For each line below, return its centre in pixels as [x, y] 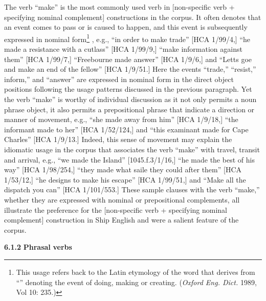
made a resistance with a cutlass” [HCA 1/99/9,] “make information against [123, 49]
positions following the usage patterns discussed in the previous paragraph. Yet [128, 89]
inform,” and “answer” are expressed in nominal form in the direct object [119, 79]
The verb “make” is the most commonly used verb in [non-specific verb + [119, 7]
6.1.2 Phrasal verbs [38, 247]
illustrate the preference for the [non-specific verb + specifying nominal [116, 209]
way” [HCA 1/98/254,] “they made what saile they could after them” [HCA [123, 169]
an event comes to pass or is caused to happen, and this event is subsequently [126, 27]
